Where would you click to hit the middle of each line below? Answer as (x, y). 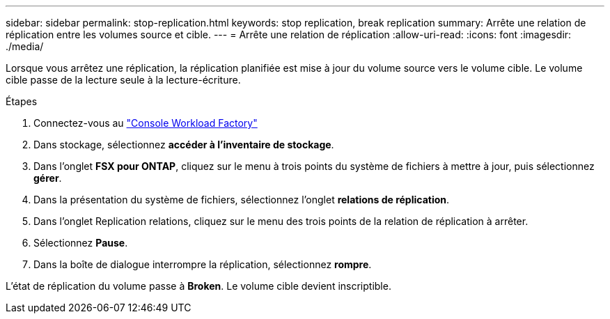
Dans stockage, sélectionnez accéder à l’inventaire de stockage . (184, 145)
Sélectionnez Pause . (81, 243)
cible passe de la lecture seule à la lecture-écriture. (123, 80)
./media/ (25, 46)
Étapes (22, 101)
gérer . (48, 178)
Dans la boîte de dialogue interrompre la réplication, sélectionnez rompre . (203, 264)
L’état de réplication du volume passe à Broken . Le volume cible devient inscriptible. (198, 286)
